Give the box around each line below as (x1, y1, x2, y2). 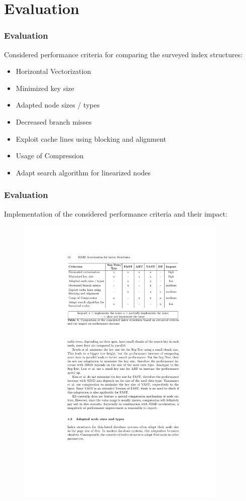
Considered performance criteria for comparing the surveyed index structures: (4, 49, 243, 59)
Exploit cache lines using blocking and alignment (16, 133, 166, 144)
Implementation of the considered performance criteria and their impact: (4, 208, 227, 219)
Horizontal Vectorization (16, 66, 91, 76)
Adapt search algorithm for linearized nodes (16, 167, 151, 177)
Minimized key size (16, 82, 74, 93)
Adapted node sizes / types (16, 99, 100, 110)
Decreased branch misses (16, 116, 92, 127)
